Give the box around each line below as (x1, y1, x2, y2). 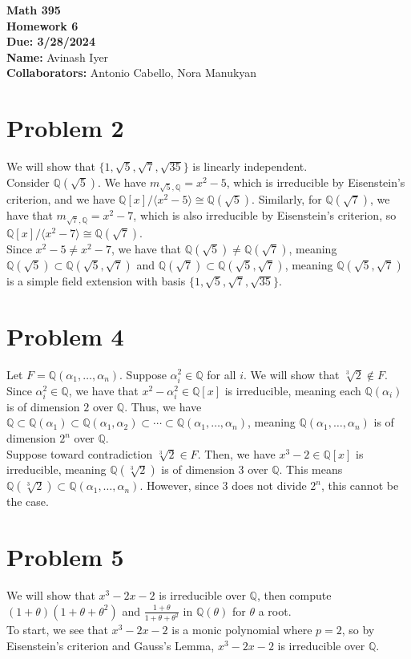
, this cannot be (321, 477, 399, 494)
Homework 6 (6, 17, 79, 34)
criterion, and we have (6, 191, 115, 208)
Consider (6, 173, 50, 190)
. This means (279, 461, 343, 478)
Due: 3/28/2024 (6, 33, 95, 50)
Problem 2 (6, 111, 124, 144)
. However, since (139, 477, 219, 494)
